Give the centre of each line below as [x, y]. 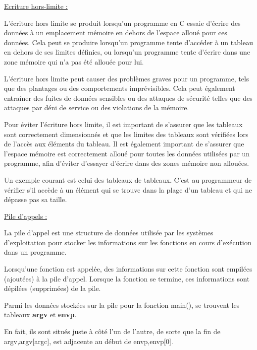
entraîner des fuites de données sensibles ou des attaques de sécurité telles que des [128, 98]
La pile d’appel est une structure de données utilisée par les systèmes [109, 233]
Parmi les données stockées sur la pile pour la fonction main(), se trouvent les [122, 305]
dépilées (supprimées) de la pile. [52, 288]
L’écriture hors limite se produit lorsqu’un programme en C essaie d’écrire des [122, 23]
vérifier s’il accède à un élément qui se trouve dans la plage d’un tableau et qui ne [128, 189]
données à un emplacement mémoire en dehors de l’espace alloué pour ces [116, 33]
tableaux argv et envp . [40, 315]
